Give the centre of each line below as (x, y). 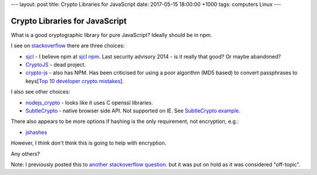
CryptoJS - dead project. (56, 65)
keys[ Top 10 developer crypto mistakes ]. (75, 81)
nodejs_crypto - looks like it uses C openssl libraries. (89, 102)
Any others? (26, 154)
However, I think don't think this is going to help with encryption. (89, 143)
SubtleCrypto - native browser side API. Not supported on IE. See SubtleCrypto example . (133, 111)
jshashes (36, 132)
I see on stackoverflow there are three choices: (68, 46)
